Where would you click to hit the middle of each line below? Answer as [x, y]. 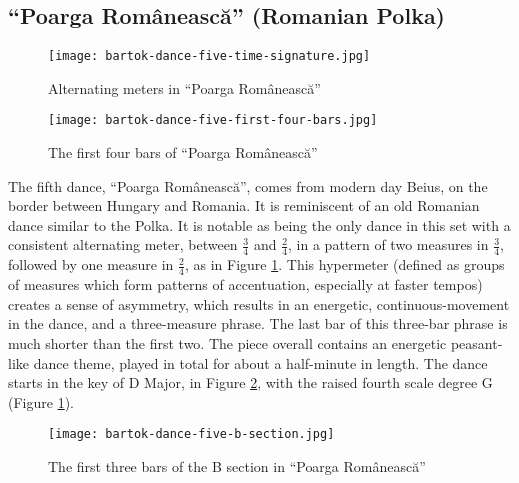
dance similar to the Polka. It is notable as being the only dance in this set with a [259, 224]
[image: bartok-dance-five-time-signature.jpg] [209, 56]
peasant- [476, 342]
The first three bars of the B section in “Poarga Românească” [237, 465]
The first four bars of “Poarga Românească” [183, 152]
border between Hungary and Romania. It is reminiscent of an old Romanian [244, 205]
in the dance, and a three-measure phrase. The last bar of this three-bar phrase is [258, 323]
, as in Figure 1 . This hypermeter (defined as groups [344, 264]
